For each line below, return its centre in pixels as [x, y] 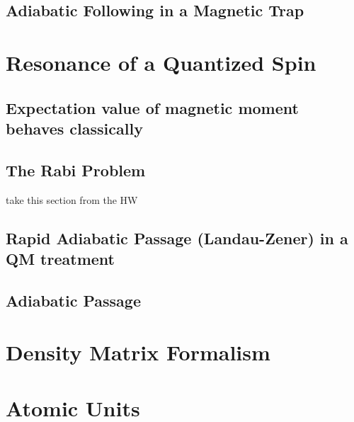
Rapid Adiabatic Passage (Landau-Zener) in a [177, 238]
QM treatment [60, 258]
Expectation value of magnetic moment [152, 107]
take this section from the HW [72, 199]
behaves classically [74, 128]
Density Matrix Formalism [138, 352]
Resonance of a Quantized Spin [161, 62]
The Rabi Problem [76, 170]
